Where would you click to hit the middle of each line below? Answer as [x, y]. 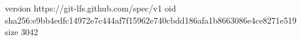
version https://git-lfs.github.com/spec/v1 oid [91, 8]
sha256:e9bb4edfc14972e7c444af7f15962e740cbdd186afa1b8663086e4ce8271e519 [151, 20]
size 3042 [22, 32]
